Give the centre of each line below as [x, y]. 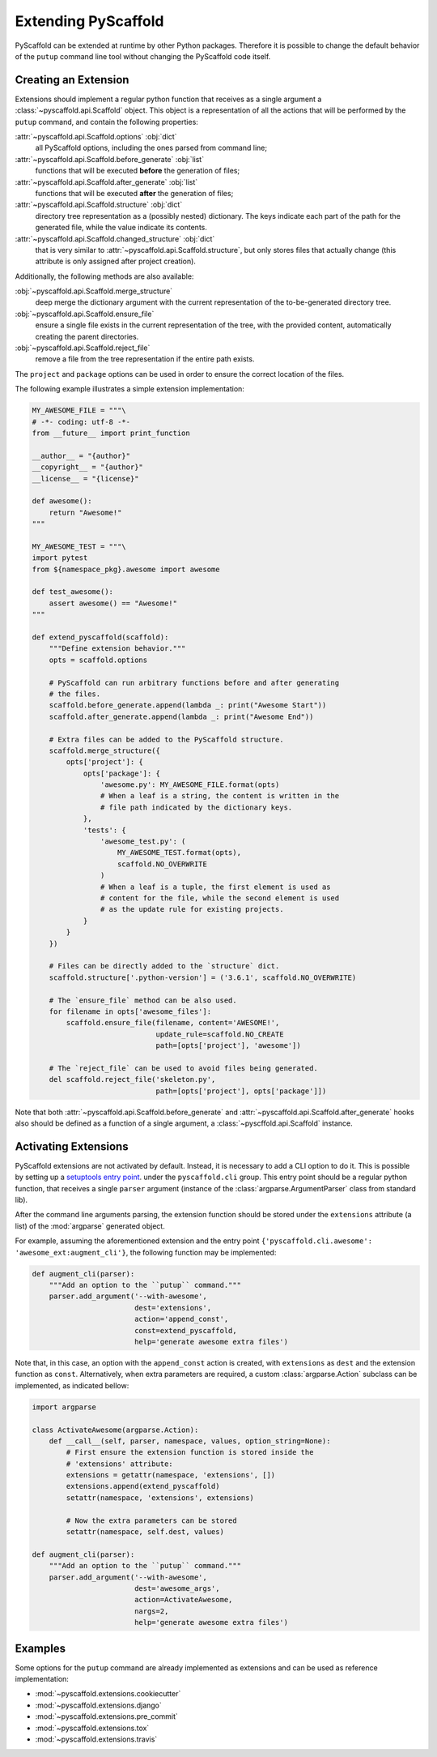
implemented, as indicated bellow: [72, 1385]
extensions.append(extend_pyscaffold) [143, 1486]
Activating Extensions [72, 1146]
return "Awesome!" [85, 512]
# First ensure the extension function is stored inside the [190, 1452]
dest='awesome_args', [177, 1588]
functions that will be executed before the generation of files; [138, 171]
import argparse [64, 1407]
